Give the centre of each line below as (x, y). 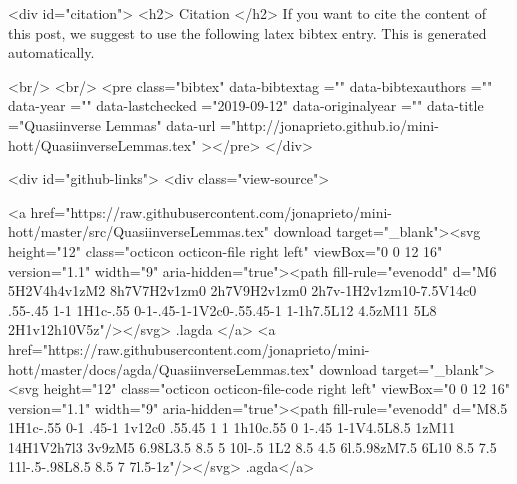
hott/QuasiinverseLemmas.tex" (102, 144)
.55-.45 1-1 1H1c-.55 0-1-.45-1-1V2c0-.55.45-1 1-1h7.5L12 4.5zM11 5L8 (222, 309)
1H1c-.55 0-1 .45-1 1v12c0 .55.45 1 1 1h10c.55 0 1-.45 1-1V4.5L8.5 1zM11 (232, 427)
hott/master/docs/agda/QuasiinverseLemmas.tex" (161, 368)
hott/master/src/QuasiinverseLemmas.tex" (139, 231)
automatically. (51, 52)
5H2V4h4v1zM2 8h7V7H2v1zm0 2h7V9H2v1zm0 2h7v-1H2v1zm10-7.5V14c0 (242, 290)
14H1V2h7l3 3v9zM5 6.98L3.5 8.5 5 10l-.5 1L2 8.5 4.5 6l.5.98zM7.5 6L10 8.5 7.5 (252, 446)
